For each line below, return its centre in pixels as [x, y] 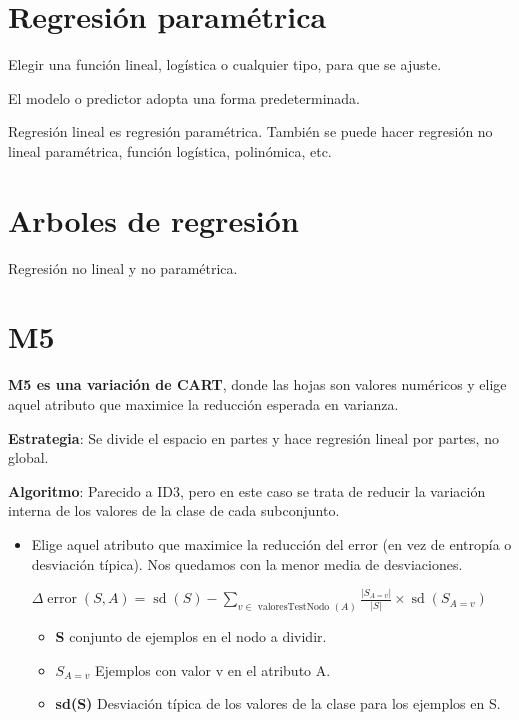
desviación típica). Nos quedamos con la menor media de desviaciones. [247, 563]
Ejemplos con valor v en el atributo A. [212, 669]
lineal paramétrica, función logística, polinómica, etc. [170, 150]
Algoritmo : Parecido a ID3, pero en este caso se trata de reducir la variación [247, 490]
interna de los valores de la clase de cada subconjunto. [174, 510]
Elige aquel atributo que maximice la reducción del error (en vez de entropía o [271, 543]
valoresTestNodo [293, 607]
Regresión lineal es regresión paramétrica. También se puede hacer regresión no [250, 131]
